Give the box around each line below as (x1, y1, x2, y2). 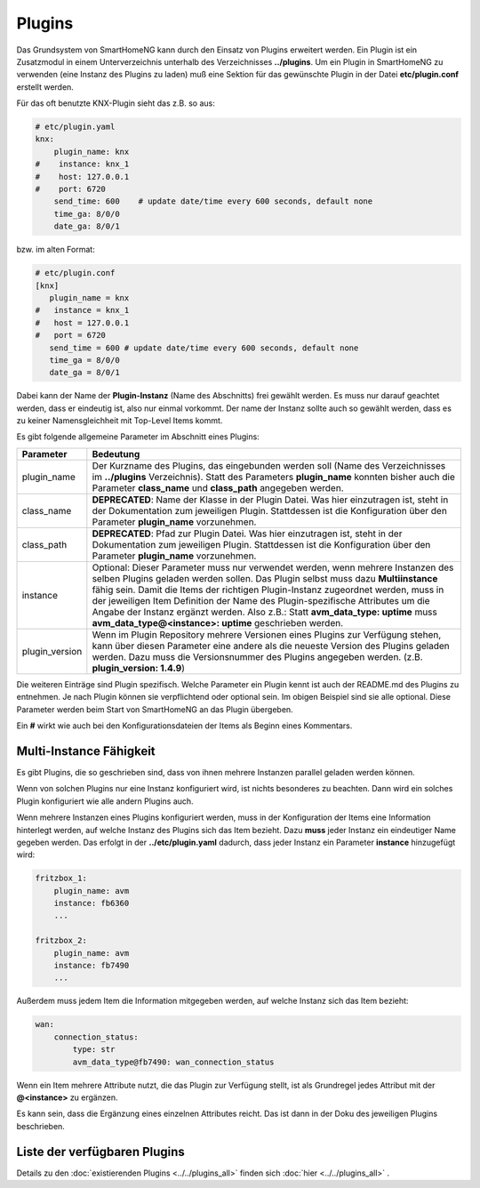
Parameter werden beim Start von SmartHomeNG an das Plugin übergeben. (16, 703, 293, 715)
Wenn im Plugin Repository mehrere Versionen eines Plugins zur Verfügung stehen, (92, 628, 442, 640)
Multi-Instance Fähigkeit (16, 743, 156, 759)
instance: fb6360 (53, 898, 130, 909)
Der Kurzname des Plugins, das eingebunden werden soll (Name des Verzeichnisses (92, 459, 446, 471)
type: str (72, 1045, 116, 1055)
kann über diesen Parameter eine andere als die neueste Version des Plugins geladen (92, 639, 450, 652)
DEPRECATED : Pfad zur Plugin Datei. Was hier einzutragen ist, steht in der (92, 527, 403, 540)
